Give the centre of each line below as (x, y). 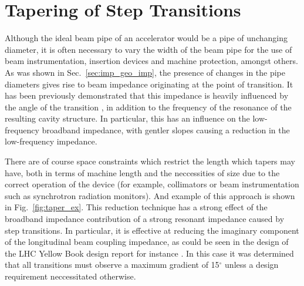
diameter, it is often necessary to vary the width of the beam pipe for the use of (148, 49)
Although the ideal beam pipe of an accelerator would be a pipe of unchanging (146, 38)
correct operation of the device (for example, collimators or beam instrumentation (152, 184)
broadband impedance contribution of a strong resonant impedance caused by (145, 219)
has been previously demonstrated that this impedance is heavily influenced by (147, 95)
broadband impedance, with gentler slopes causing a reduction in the (166, 129)
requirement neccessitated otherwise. (70, 276)
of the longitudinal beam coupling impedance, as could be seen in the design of (147, 242)
